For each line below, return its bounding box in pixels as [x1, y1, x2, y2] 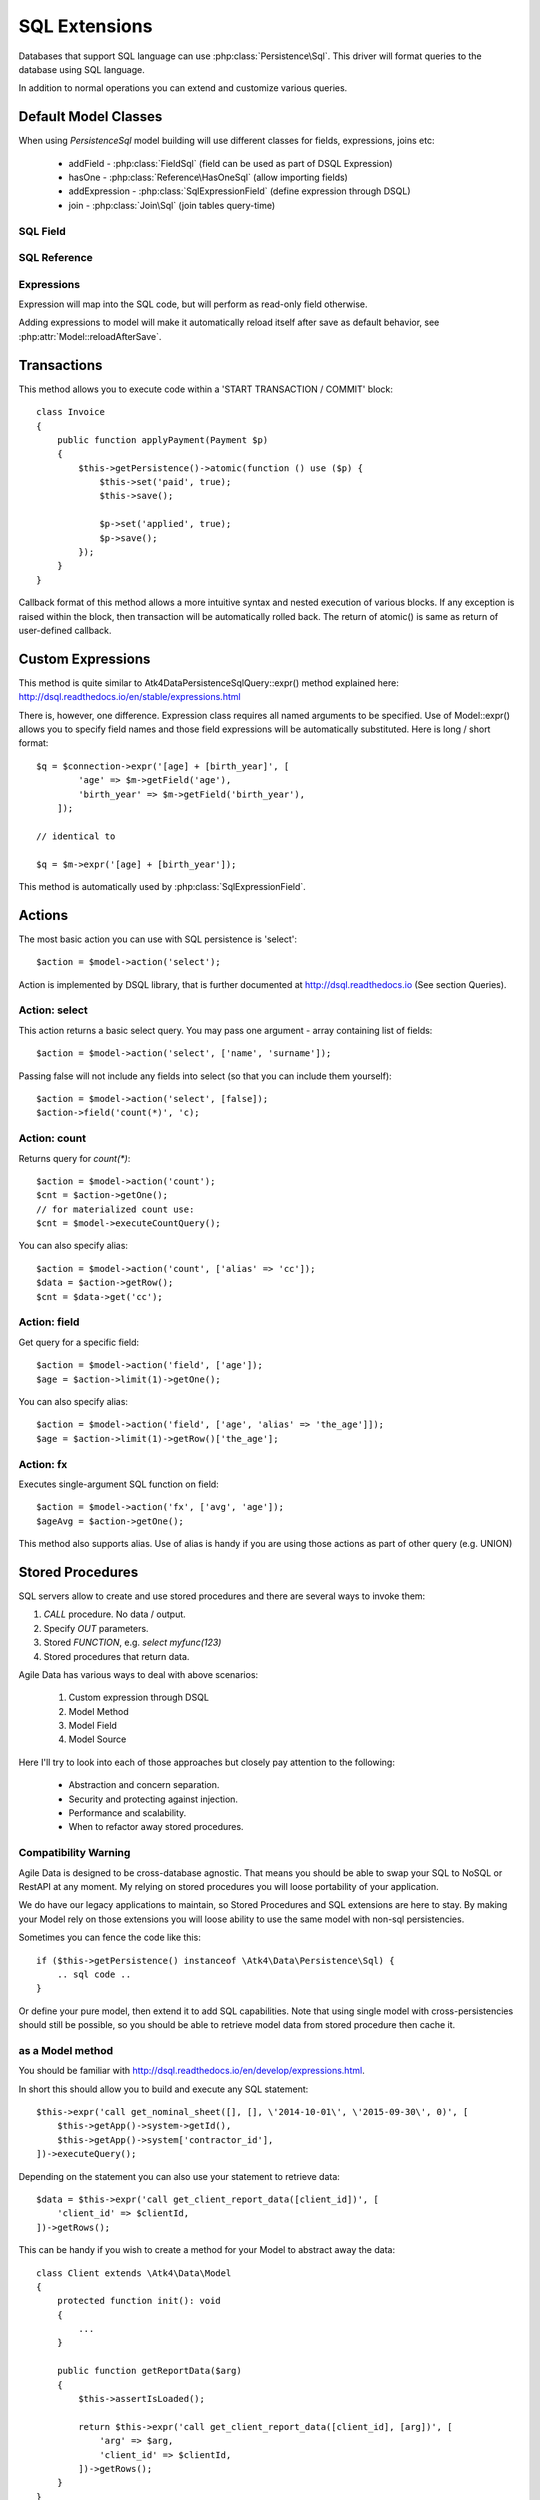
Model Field [68, 1720, 117, 1732]
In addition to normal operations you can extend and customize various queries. [18, 82, 348, 94]
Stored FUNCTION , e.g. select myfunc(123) [43, 1636, 222, 1649]
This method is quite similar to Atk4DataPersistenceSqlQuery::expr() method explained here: [18, 676, 399, 689]
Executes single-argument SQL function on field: [18, 1478, 219, 1490]
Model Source [68, 1733, 127, 1745]
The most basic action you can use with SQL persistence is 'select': [18, 933, 298, 945]
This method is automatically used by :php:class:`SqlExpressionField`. [18, 880, 307, 892]
